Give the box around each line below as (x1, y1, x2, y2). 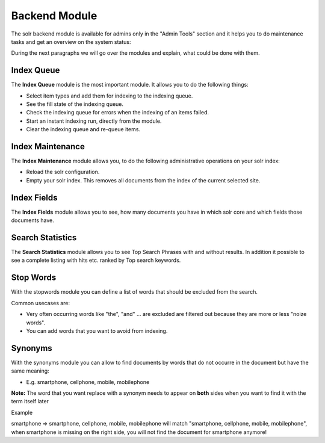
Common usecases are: (11, 299, 70, 306)
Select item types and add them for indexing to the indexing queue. (26, 92, 193, 99)
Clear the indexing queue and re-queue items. (26, 126, 141, 133)
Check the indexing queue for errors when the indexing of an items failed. (26, 109, 209, 116)
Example (11, 409, 33, 416)
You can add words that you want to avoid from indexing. (26, 327, 168, 334)
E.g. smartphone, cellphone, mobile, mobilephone (26, 378, 150, 385)
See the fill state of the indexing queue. (26, 101, 123, 108)
